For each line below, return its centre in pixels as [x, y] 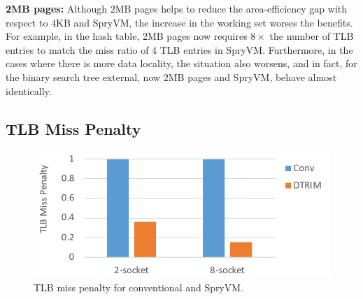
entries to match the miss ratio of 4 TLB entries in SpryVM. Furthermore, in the [179, 49]
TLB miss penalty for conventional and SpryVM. [139, 287]
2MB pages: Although [57, 8]
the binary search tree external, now [83, 76]
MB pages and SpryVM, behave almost [252, 76]
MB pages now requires [197, 36]
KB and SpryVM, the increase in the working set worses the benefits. [205, 22]
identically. [29, 90]
